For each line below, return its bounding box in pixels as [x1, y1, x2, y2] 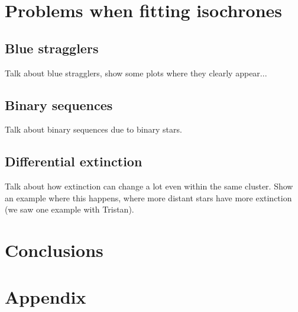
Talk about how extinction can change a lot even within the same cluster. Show [5, 180, 293, 192]
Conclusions [5, 238, 103, 262]
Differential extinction [5, 152, 142, 171]
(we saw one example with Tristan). [5, 203, 134, 215]
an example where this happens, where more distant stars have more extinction [5, 191, 292, 204]
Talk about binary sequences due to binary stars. [5, 123, 182, 136]
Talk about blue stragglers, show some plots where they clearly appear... [5, 66, 267, 79]
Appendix [5, 284, 86, 308]
